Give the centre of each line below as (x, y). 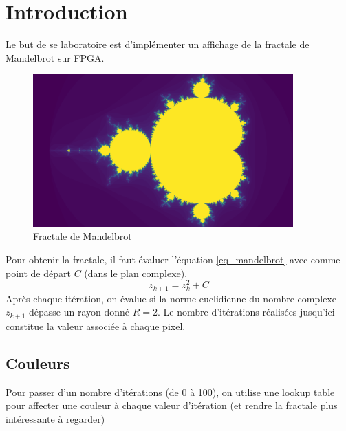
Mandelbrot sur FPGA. (55, 57)
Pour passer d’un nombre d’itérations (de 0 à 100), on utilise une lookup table (170, 391)
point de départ (38, 273)
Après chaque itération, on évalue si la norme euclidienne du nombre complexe (171, 298)
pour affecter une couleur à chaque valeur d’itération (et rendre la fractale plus (172, 405)
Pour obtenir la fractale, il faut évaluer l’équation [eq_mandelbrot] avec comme (173, 259)
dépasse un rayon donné (79, 312)
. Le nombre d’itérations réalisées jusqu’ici (246, 312)
